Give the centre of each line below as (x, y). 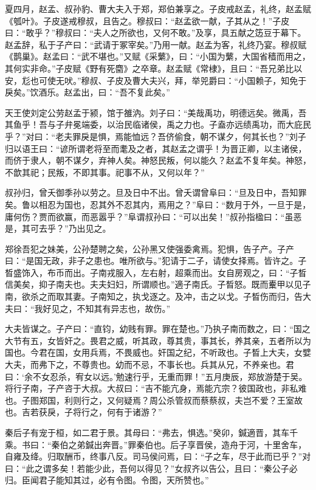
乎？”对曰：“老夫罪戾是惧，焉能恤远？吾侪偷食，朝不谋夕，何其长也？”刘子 (156, 136)
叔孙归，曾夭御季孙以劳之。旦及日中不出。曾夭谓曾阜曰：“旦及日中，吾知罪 (156, 192)
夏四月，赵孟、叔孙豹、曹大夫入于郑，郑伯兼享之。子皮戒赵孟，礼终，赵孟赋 (158, 9)
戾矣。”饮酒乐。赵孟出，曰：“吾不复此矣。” (88, 92)
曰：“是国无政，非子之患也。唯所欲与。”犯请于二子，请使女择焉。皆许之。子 (156, 261)
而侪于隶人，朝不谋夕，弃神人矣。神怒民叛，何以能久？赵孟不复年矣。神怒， (158, 160)
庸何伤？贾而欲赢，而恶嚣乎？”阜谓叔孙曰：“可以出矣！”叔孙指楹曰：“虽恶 (153, 216)
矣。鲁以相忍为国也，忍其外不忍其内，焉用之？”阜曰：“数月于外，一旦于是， (158, 204)
